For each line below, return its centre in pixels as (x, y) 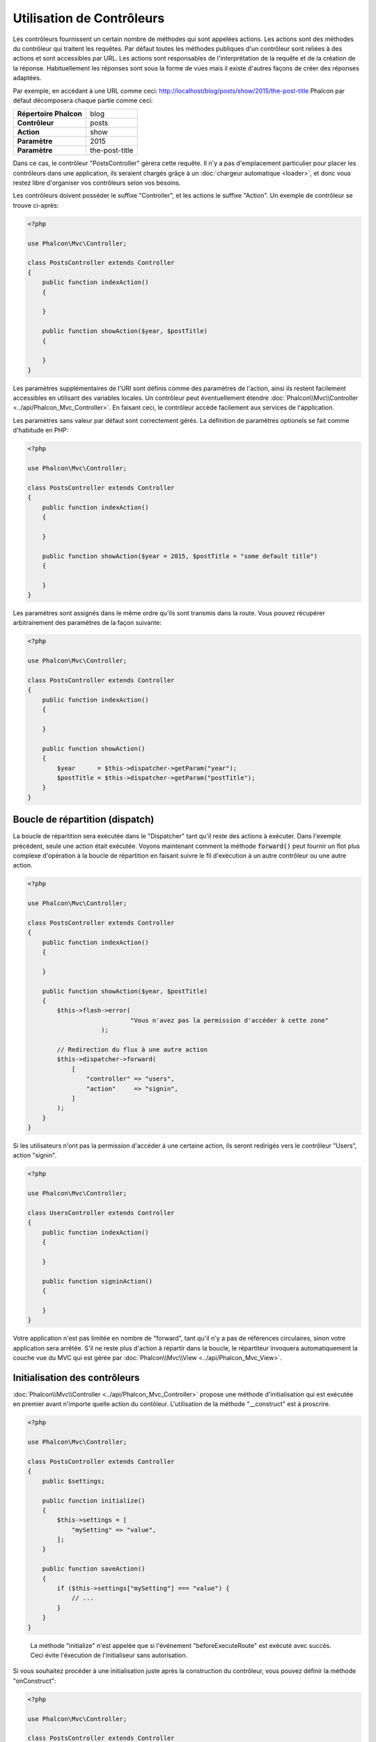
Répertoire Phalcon (50, 114)
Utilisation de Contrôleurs (89, 18)
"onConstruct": (34, 1681)
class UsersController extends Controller (101, 1213)
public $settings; (73, 1481)
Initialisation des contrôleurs (76, 1377)
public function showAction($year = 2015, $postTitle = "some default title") (180, 556)
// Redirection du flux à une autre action (132, 1049)
